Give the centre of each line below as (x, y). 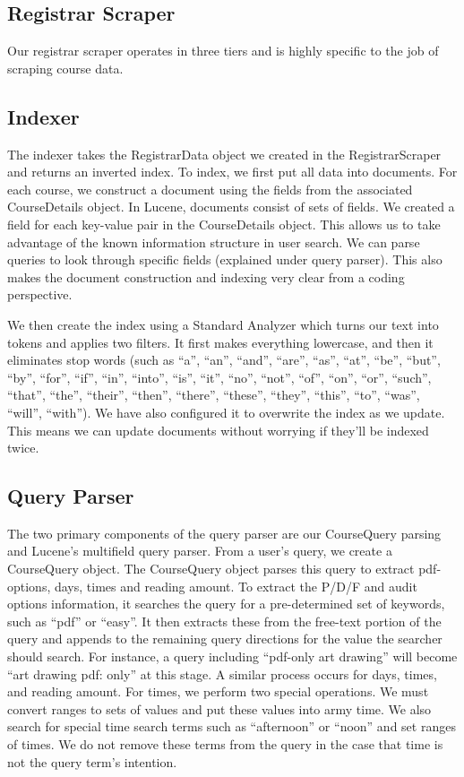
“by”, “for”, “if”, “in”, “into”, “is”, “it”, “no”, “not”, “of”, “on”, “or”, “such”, (219, 377)
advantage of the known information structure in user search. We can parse (214, 242)
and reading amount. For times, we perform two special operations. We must (218, 691)
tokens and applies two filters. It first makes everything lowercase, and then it (220, 342)
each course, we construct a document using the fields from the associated (210, 189)
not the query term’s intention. (92, 761)
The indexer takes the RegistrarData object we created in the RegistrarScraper (224, 154)
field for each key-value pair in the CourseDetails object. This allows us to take (224, 224)
